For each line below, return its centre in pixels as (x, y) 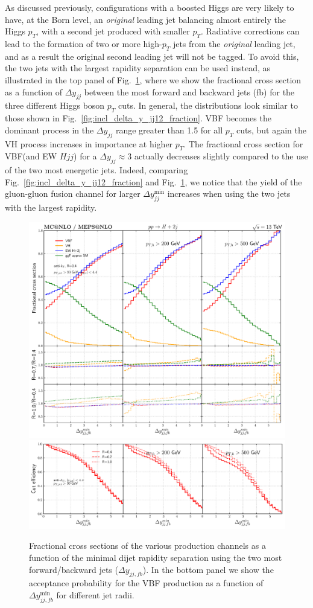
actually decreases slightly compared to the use (221, 156)
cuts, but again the (271, 130)
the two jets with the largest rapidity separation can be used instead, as (138, 68)
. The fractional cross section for (243, 143)
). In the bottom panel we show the (208, 569)
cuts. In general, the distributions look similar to (208, 105)
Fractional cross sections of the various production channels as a (147, 546)
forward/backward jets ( (74, 569)
